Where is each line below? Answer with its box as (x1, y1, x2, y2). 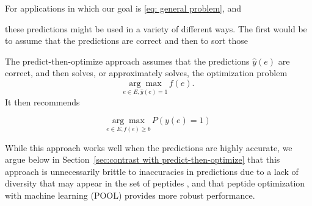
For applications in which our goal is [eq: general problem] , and (5, 2, 242, 14)
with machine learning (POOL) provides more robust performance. (5, 189, 255, 201)
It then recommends (5, 95, 80, 108)
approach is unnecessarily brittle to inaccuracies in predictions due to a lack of (5, 165, 299, 177)
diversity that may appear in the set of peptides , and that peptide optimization (5, 177, 305, 190)
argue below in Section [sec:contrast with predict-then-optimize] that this (5, 153, 280, 166)
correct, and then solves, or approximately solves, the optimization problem (5, 66, 288, 79)
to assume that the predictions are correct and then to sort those (5, 34, 248, 47)
